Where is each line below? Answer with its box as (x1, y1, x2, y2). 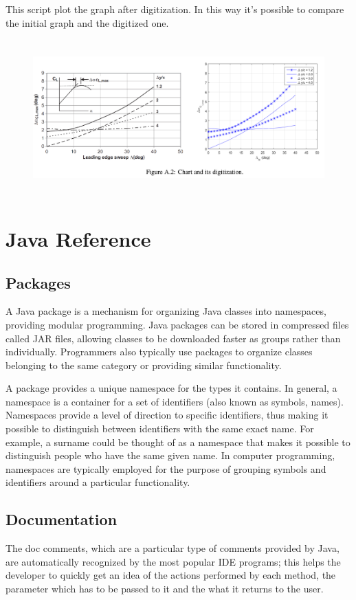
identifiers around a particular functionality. (5, 475, 190, 489)
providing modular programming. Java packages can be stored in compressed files (5, 317, 349, 331)
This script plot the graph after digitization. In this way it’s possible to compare (5, 2, 344, 16)
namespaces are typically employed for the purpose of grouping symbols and (5, 461, 326, 476)
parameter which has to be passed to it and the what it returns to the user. (5, 581, 324, 596)
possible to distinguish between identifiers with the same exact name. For (5, 421, 314, 436)
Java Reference (5, 224, 151, 252)
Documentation (5, 509, 118, 530)
